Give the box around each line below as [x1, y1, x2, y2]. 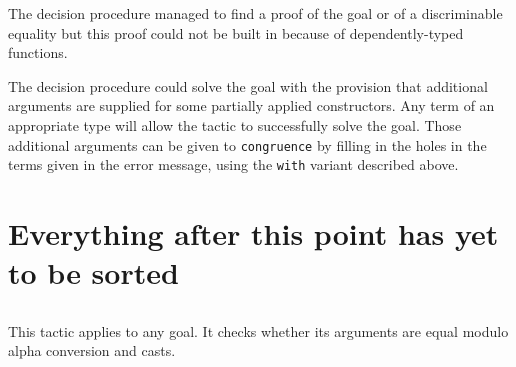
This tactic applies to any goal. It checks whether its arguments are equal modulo [8, 320, 509, 341]
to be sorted [8, 252, 179, 293]
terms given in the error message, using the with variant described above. [8, 154, 459, 175]
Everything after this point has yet [8, 213, 499, 254]
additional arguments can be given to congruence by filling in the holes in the [8, 134, 487, 155]
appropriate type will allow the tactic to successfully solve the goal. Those [8, 114, 462, 135]
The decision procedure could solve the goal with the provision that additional [8, 75, 488, 96]
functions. [8, 42, 68, 63]
